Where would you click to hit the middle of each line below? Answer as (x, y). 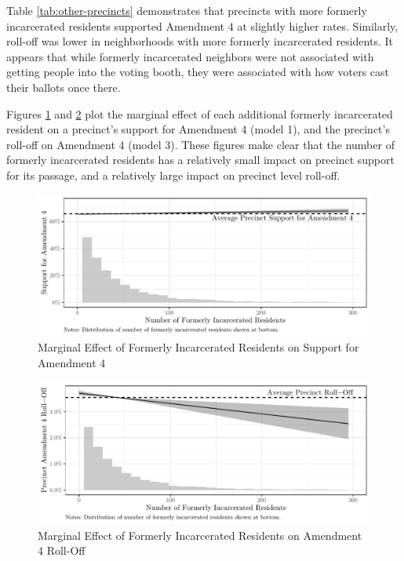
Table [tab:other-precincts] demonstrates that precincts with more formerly (187, 10)
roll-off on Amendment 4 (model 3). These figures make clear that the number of (200, 144)
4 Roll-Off (62, 550)
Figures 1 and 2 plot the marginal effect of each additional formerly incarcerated (200, 113)
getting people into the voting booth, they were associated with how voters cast (198, 72)
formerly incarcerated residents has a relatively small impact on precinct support (200, 160)
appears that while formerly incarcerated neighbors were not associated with (190, 56)
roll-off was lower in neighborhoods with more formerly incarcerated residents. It (200, 41)
